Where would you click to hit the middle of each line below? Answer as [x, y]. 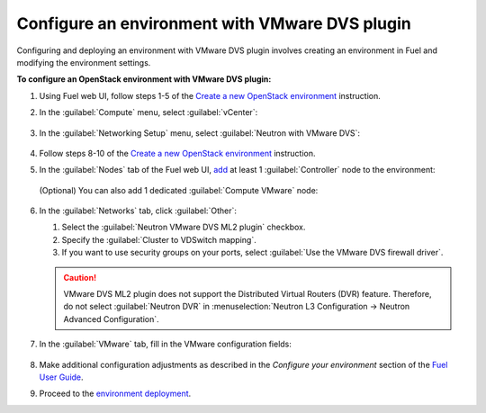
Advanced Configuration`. [111, 319]
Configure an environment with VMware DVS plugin [214, 23]
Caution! [80, 277]
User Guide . [62, 377]
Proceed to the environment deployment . [115, 394]
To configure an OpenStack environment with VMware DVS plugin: [144, 79]
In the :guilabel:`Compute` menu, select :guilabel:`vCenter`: [148, 112]
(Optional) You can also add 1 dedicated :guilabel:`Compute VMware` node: [179, 190]
